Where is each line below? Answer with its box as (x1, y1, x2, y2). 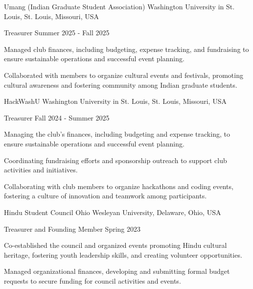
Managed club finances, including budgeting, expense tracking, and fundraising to (4, 44, 249, 54)
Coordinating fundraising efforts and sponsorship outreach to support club (4, 155, 227, 165)
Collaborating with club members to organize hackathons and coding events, (4, 181, 233, 191)
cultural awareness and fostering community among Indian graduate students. (4, 79, 237, 90)
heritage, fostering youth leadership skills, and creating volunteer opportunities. (4, 249, 242, 260)
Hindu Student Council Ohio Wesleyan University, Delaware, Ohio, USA (4, 207, 221, 217)
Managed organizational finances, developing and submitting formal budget (4, 266, 230, 276)
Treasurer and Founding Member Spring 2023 (4, 223, 140, 234)
